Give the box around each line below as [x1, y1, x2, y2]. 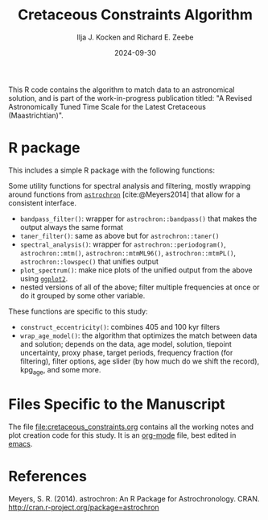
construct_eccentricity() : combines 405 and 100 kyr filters [19, 322, 221, 331]
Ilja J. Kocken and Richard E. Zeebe [76, 32, 194, 42]
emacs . [8, 439, 33, 448]
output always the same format [19, 222, 123, 231]
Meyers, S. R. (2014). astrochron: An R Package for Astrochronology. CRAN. [8, 493, 260, 503]
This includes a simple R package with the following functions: [8, 165, 216, 175]
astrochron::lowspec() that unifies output [19, 256, 159, 266]
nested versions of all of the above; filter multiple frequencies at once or [19, 282, 260, 292]
